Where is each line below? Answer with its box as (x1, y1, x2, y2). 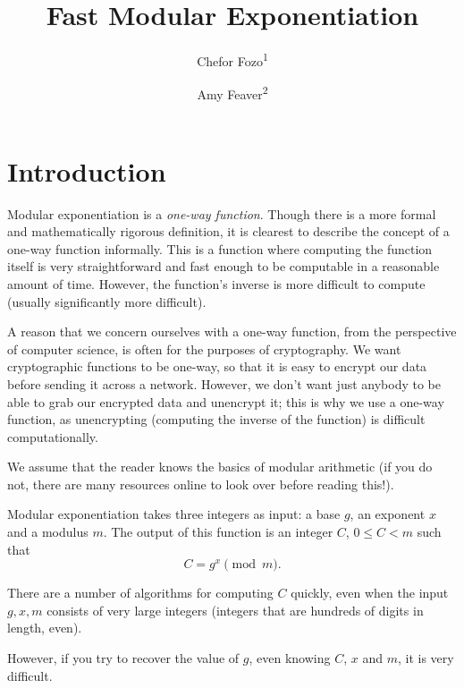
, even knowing (249, 649, 331, 667)
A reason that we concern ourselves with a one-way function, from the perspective (7, 322, 457, 341)
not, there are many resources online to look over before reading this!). (7, 474, 394, 493)
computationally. (7, 427, 98, 446)
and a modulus (7, 522, 89, 541)
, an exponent (350, 505, 426, 523)
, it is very (397, 649, 454, 667)
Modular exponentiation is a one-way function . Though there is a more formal (7, 204, 436, 223)
